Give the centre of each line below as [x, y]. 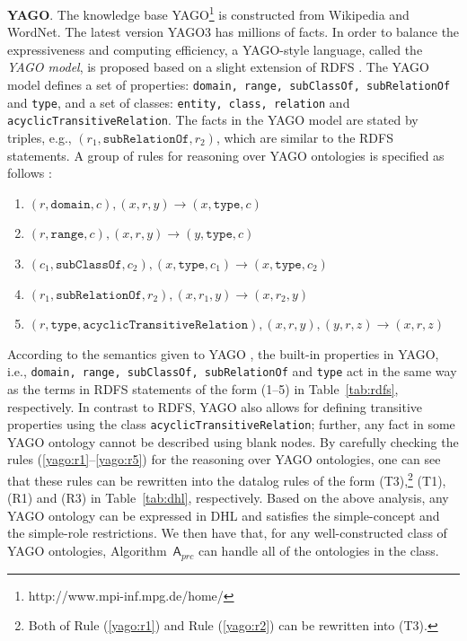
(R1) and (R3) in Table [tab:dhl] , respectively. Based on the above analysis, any [228, 498]
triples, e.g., [40, 137]
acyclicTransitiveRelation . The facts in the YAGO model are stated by [213, 120]
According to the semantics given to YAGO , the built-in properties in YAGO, [223, 353]
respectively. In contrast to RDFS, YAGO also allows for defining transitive [215, 406]
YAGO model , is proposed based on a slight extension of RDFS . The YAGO [218, 67]
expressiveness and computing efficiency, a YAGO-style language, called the [215, 49]
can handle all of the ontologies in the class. [318, 551]
